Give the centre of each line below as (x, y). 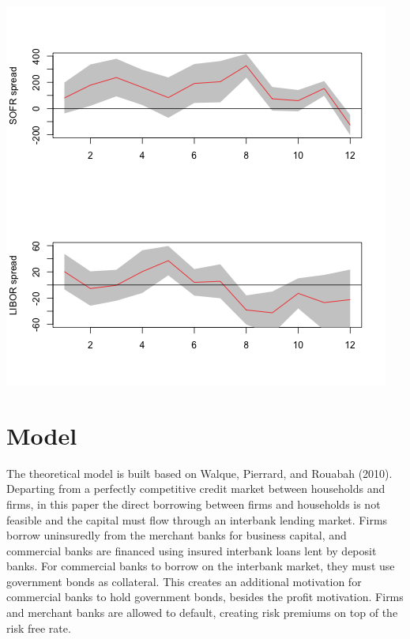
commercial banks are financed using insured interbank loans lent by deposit (192, 550)
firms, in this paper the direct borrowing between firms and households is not (194, 504)
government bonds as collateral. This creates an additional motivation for (184, 581)
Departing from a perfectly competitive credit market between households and (196, 489)
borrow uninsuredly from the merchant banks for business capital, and (177, 535)
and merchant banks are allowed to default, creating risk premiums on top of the (202, 613)
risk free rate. (39, 628)
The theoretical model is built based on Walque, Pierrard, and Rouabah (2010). (199, 473)
